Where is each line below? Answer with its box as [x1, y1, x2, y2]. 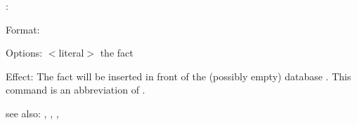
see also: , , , [6, 105, 59, 120]
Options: [6, 45, 43, 60]
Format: [6, 22, 40, 36]
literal [58, 45, 84, 60]
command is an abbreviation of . [6, 82, 145, 97]
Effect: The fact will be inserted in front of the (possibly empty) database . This [6, 68, 351, 83]
